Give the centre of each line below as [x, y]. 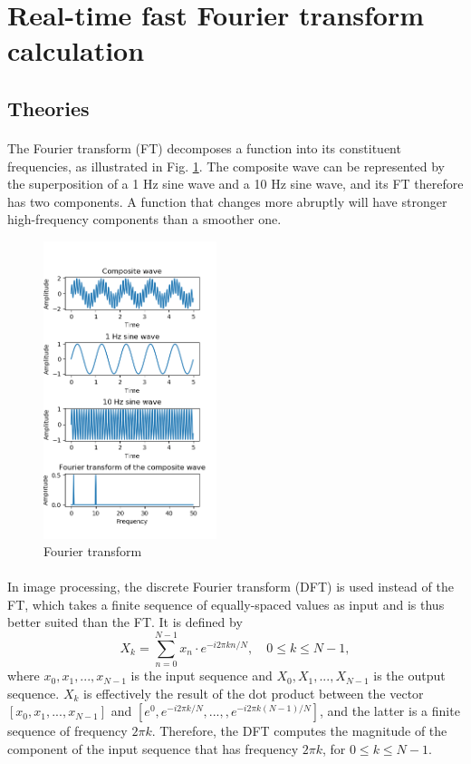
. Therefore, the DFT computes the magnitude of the [299, 731]
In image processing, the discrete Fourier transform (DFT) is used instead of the [231, 587]
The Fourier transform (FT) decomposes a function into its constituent [204, 147]
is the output [409, 676]
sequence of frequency [67, 731]
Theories [48, 108]
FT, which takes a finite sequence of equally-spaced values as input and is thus [226, 604]
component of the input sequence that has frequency [153, 748]
